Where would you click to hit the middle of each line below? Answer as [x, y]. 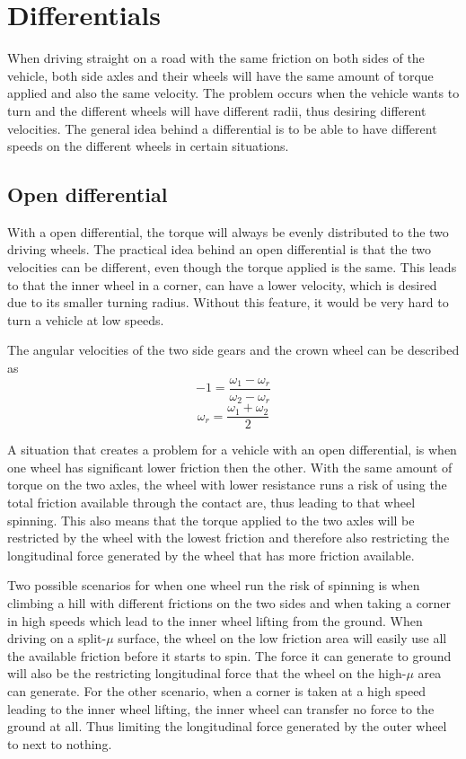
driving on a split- [57, 638]
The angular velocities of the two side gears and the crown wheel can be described [233, 350]
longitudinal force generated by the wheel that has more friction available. [211, 555]
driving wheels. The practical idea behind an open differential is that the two [220, 249]
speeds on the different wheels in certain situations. [148, 146]
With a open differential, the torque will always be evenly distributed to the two [228, 231]
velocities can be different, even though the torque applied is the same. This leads [232, 267]
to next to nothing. [60, 743]
